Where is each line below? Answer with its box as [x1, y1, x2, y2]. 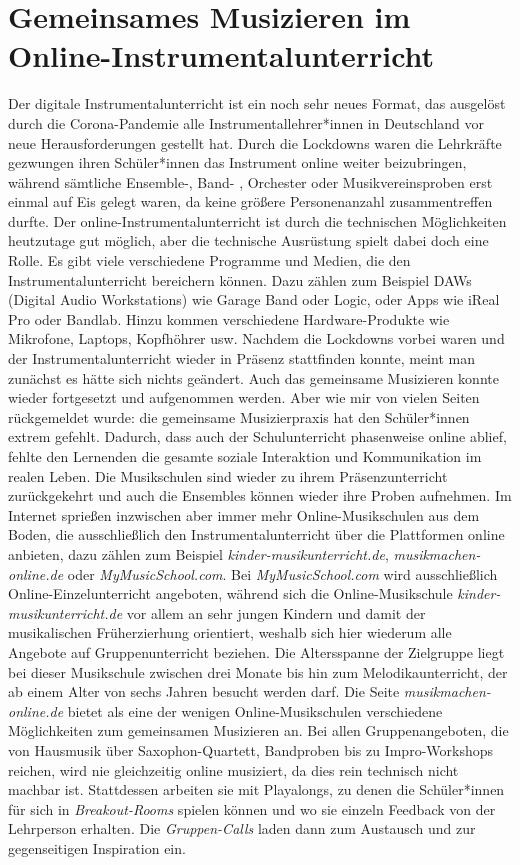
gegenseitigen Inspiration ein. [8, 837, 186, 858]
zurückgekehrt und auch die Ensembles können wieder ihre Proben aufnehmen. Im [8, 485, 512, 506]
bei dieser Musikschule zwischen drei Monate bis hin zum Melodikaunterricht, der [8, 661, 508, 682]
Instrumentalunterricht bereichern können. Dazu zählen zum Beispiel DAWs [8, 269, 472, 290]
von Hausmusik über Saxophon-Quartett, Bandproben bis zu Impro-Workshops [8, 739, 494, 760]
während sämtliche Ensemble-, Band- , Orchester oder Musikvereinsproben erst [8, 171, 493, 192]
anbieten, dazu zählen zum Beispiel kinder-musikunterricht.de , [8, 543, 389, 564]
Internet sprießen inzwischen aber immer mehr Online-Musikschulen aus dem [8, 504, 480, 525]
